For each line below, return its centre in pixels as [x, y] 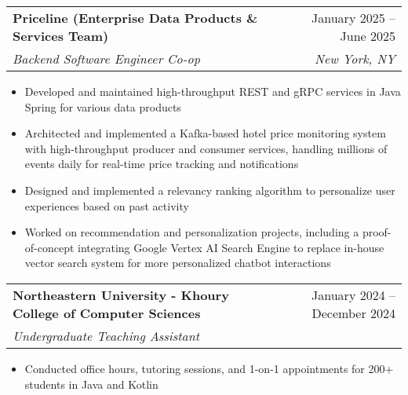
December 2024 [353, 313]
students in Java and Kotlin [91, 384]
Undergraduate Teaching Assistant [106, 335]
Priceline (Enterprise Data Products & [135, 18]
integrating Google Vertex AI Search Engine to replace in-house [231, 247]
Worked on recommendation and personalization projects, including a [192, 232]
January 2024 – [353, 294]
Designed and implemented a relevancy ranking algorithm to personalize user [210, 190]
